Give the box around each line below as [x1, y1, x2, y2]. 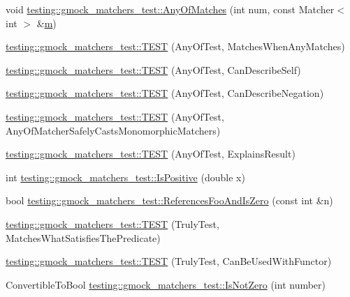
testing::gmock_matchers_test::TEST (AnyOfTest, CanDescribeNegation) [6, 86, 324, 100]
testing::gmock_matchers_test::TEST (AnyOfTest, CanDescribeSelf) [6, 62, 301, 77]
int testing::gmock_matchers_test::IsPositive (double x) [6, 169, 245, 184]
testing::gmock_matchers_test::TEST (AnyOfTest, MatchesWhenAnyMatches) [6, 39, 345, 54]
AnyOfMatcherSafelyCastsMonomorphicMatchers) [6, 123, 221, 137]
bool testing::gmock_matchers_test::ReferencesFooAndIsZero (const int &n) [6, 193, 333, 208]
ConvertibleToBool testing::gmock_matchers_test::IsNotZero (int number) [6, 277, 326, 291]
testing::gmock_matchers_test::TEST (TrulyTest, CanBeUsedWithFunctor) [6, 254, 332, 268]
